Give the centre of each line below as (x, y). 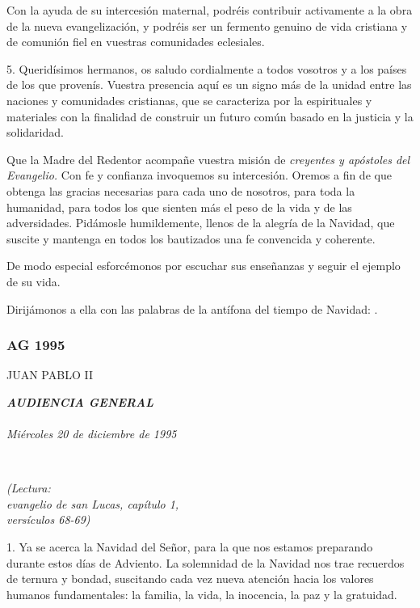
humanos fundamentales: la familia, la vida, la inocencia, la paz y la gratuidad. (202, 594)
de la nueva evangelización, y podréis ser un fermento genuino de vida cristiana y (207, 25)
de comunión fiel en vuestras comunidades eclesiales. (136, 42)
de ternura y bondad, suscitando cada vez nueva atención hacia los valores (190, 578)
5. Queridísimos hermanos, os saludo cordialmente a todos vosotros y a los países (207, 68)
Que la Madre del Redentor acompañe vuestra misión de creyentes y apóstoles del (208, 159)
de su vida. (34, 281)
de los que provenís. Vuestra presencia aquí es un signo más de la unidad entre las (209, 84)
